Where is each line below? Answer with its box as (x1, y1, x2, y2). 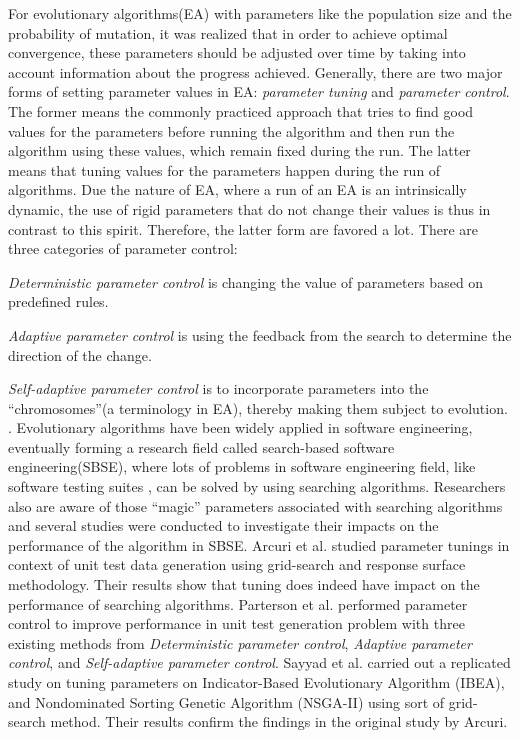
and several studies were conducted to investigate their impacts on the (8, 515, 439, 536)
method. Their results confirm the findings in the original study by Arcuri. (50, 711, 508, 732)
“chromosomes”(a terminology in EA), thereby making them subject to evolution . (8, 397, 508, 418)
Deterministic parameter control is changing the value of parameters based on (8, 271, 484, 292)
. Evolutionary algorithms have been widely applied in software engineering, (8, 417, 473, 438)
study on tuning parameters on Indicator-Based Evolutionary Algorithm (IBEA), (8, 672, 505, 692)
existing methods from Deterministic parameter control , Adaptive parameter (8, 632, 472, 653)
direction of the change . (8, 344, 152, 365)
